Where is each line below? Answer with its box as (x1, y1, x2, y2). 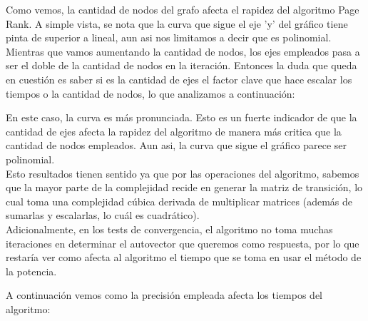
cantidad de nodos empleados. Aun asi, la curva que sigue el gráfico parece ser (6, 138, 347, 153)
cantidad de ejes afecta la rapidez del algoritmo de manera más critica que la (6, 123, 342, 138)
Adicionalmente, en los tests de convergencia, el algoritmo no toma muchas (6, 221, 333, 236)
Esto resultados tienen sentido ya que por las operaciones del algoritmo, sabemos (6, 165, 359, 180)
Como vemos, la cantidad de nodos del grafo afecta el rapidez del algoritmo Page (6, 2, 359, 16)
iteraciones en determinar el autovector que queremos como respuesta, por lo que (6, 235, 359, 250)
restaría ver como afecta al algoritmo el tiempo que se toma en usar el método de (6, 250, 362, 265)
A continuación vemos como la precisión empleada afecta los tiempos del (6, 287, 323, 302)
